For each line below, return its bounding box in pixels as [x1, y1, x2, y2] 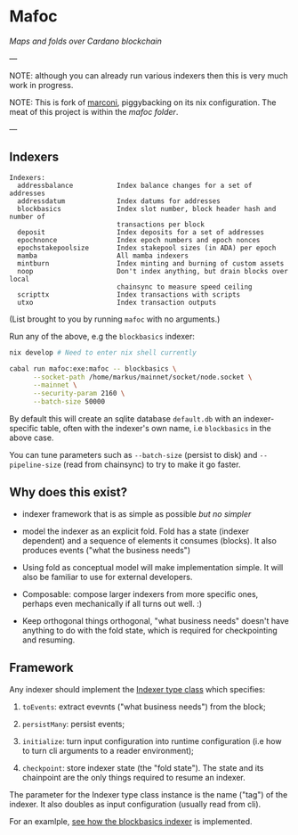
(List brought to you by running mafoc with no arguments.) [9, 314, 221, 324]
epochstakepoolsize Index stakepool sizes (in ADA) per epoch [17, 243, 277, 252]
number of [9, 212, 46, 221]
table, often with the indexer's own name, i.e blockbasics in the [40, 423, 271, 433]
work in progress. [9, 79, 74, 90]
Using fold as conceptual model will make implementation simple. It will [21, 561, 284, 572]
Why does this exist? [9, 485, 127, 500]
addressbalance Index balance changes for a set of [17, 181, 253, 190]
